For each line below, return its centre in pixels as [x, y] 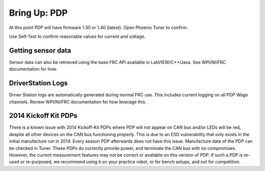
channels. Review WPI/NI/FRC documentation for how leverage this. [78, 102]
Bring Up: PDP [39, 13]
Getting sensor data [40, 50]
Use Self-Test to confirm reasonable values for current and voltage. [77, 36]
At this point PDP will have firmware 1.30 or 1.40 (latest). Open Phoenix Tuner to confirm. [99, 28]
